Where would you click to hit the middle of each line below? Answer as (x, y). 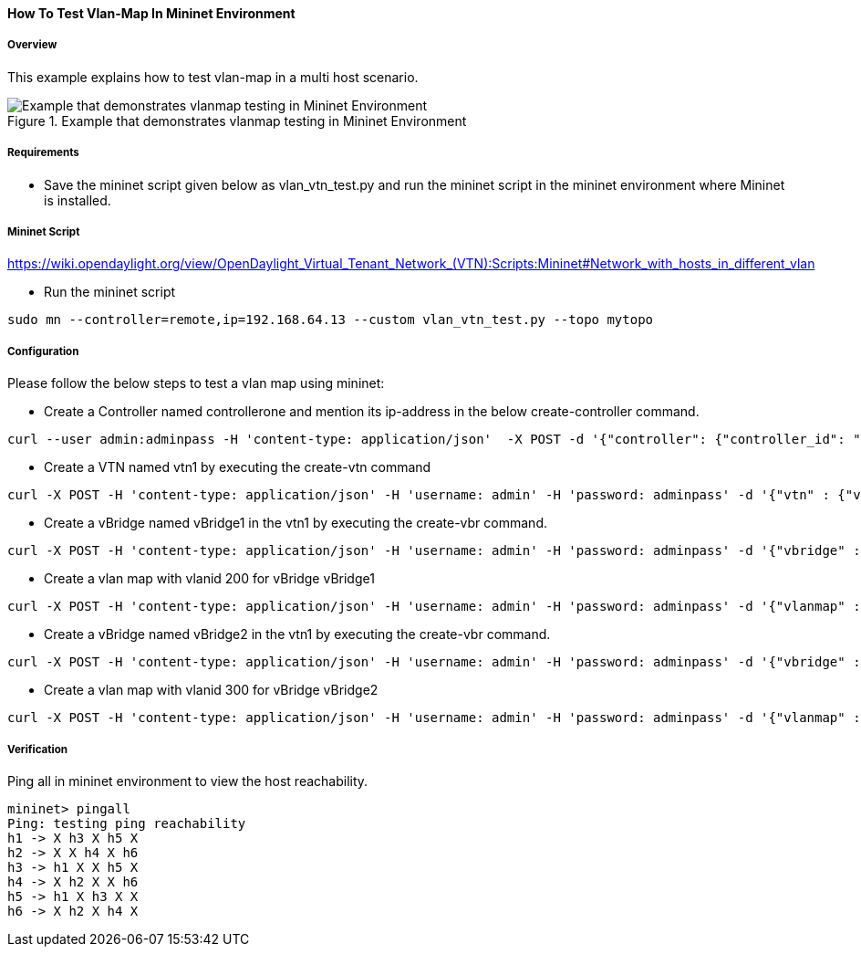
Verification (38, 749)
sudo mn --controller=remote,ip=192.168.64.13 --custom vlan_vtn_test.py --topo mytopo (331, 320)
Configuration (43, 351)
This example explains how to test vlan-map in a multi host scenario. (213, 77)
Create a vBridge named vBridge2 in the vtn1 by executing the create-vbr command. (297, 634)
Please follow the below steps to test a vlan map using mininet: (196, 383)
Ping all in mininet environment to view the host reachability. (188, 781)
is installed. (78, 200)
